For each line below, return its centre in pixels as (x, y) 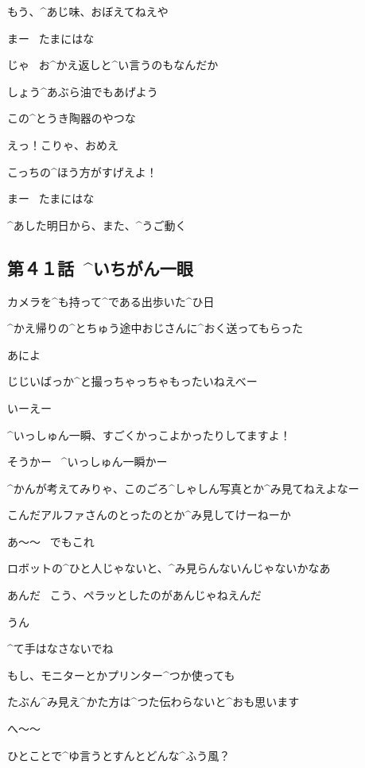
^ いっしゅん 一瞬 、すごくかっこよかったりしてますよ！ (149, 434)
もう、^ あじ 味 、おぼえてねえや (88, 11)
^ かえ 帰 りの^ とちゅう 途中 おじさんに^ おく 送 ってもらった (155, 328)
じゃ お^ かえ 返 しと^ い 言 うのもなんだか (113, 65)
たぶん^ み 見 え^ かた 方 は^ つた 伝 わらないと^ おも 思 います (153, 702)
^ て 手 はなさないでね (60, 648)
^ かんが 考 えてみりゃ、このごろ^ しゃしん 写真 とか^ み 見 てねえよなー (183, 488)
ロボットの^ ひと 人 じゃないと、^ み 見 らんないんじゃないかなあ (169, 568)
